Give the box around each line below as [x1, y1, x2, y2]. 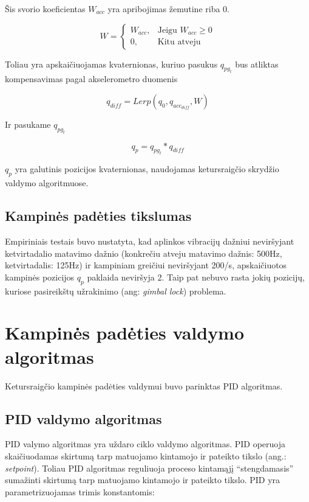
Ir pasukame [5, 117, 51, 130]
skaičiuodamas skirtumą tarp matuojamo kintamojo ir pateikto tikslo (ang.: [5, 449, 287, 462]
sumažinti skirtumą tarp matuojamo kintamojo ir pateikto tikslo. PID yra [5, 473, 280, 486]
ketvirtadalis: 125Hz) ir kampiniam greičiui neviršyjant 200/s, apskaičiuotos [5, 259, 287, 271]
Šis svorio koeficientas [5, 2, 86, 15]
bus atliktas [235, 57, 279, 70]
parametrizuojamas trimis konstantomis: [5, 485, 155, 498]
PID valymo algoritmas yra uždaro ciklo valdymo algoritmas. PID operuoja [5, 438, 285, 450]
